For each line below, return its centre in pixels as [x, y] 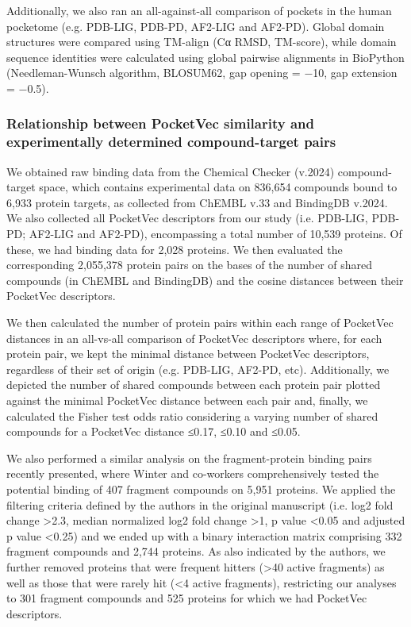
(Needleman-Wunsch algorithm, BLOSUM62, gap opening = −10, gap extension [202, 73]
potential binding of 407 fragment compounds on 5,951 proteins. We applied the [201, 489]
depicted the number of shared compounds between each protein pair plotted [194, 385]
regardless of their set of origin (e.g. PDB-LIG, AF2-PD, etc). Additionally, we [198, 369]
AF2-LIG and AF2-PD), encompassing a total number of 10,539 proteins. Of [215, 234]
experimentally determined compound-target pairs [171, 142]
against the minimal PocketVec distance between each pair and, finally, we [187, 400]
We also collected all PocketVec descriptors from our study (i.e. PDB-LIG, [187, 218]
